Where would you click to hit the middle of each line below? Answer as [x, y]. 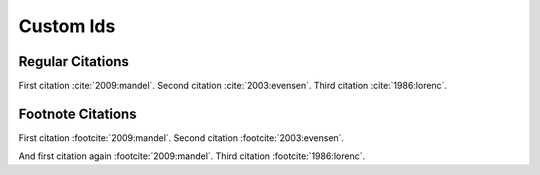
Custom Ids [67, 26]
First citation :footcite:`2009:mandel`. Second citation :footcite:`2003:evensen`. [181, 137]
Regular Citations [74, 61]
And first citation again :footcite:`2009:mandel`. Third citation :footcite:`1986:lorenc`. [191, 156]
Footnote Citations [77, 113]
